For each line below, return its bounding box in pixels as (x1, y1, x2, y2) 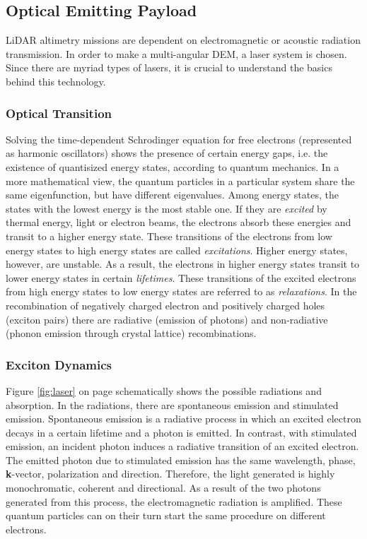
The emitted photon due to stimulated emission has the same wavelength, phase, (6, 452, 356, 467)
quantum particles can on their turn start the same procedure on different (6, 508, 326, 523)
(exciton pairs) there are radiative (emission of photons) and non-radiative (6, 312, 328, 326)
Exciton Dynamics (6, 355, 112, 373)
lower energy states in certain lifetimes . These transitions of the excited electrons (6, 270, 356, 285)
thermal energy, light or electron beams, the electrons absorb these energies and (6, 215, 351, 230)
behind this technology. (6, 73, 106, 88)
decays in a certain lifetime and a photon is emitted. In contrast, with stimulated (6, 425, 357, 439)
